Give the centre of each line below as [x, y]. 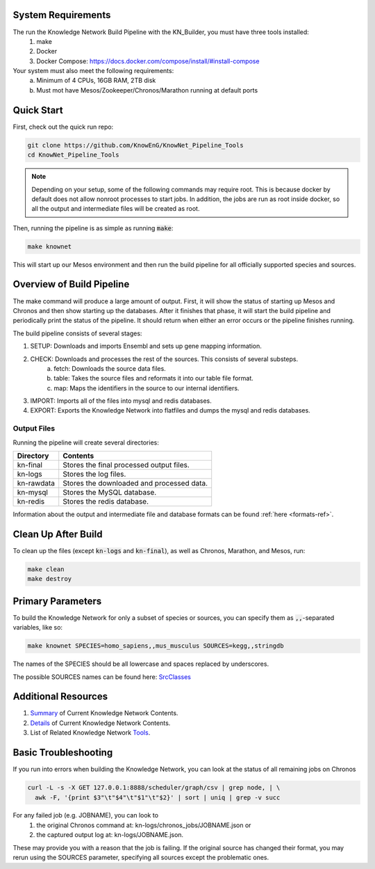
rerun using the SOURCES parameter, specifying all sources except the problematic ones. [141, 858]
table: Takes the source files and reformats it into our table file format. [153, 378]
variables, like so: [37, 628]
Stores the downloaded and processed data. [135, 483]
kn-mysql [33, 492]
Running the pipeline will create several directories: [86, 443]
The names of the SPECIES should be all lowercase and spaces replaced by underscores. [141, 664]
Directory [33, 456]
